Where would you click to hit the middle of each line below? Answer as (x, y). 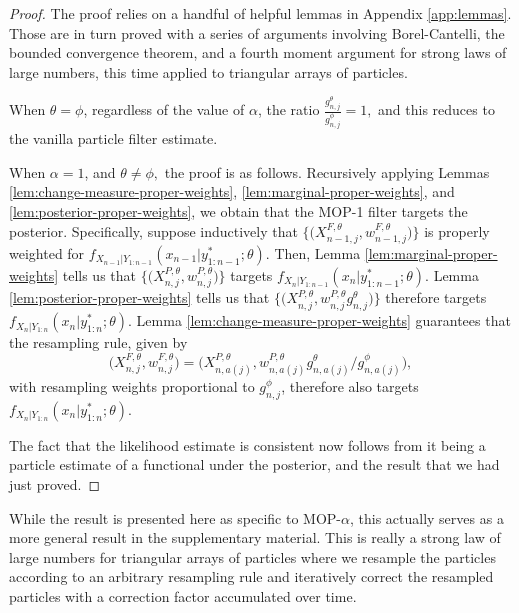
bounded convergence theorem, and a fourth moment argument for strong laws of (258, 52)
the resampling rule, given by (98, 342)
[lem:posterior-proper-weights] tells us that (139, 297)
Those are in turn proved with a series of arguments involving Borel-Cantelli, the (257, 32)
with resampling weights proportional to (132, 385)
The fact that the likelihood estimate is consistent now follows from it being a (247, 444)
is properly (457, 230)
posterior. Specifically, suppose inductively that (153, 230)
